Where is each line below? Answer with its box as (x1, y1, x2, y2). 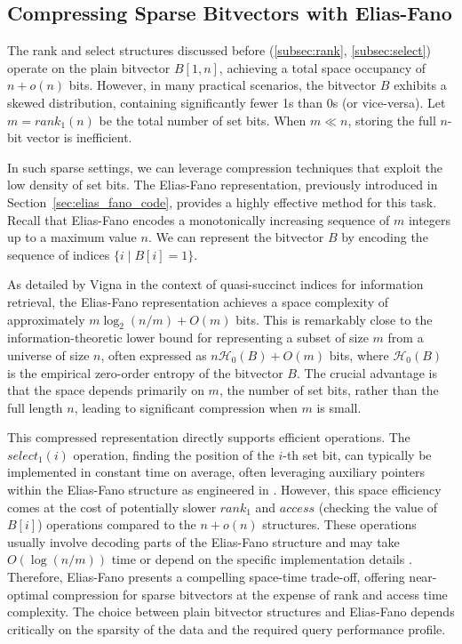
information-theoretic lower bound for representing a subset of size (7, 328, 369, 347)
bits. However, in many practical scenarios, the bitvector (68, 76, 377, 94)
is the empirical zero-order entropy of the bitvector (7, 363, 283, 382)
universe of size (7, 345, 90, 364)
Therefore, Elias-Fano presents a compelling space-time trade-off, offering (7, 568, 405, 586)
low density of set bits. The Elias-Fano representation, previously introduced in (7, 175, 438, 194)
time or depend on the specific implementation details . (111, 550, 412, 568)
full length (7, 398, 63, 416)
